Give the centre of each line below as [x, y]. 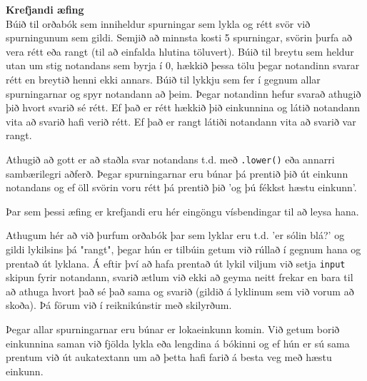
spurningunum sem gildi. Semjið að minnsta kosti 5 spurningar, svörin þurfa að [179, 37]
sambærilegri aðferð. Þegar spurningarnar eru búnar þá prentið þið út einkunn [177, 173]
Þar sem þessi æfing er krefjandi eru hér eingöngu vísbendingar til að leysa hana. [182, 211]
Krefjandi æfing [45, 9]
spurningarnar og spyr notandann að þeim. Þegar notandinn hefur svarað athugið [183, 93]
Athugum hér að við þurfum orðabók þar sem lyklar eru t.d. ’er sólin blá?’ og [175, 235]
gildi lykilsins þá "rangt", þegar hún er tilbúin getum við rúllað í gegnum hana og [183, 249]
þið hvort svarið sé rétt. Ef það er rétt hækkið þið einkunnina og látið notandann [183, 107]
